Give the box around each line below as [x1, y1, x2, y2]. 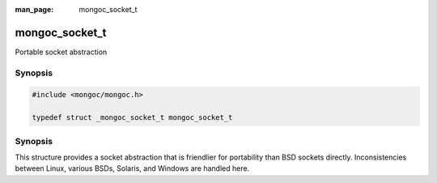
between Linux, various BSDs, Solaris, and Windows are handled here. [15, 164, 250, 173]
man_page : [15, 5, 54, 14]
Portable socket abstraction [15, 47, 108, 57]
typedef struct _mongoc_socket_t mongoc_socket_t [32, 113, 233, 122]
